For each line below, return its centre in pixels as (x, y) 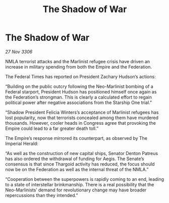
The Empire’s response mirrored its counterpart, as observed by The (76, 138)
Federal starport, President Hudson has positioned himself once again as (81, 91)
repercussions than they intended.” (42, 195)
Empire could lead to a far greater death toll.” (52, 128)
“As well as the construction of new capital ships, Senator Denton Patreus (81, 153)
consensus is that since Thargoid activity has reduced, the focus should (80, 164)
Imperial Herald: (22, 143)
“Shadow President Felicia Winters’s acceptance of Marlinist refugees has (82, 112)
